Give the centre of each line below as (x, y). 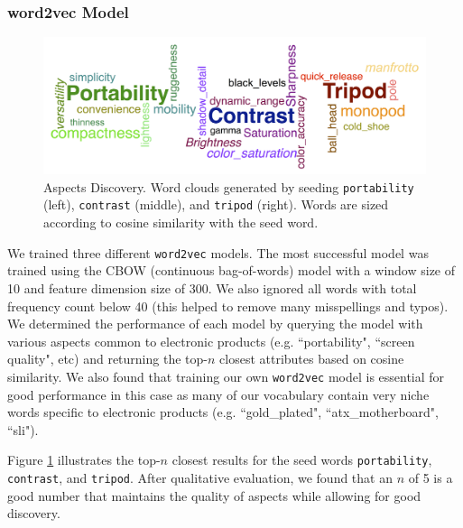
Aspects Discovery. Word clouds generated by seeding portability (229, 186)
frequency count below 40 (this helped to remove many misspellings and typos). (228, 306)
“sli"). (23, 429)
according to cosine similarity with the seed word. (181, 222)
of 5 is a (431, 477)
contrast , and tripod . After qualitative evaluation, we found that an (200, 477)
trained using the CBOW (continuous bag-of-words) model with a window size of (231, 270)
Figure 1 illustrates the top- (84, 460)
